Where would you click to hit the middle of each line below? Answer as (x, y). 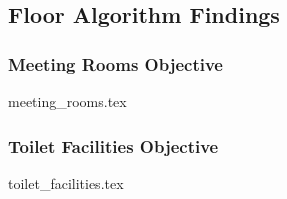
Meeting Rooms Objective (115, 63)
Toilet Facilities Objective (113, 145)
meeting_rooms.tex (67, 101)
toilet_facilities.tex (66, 182)
